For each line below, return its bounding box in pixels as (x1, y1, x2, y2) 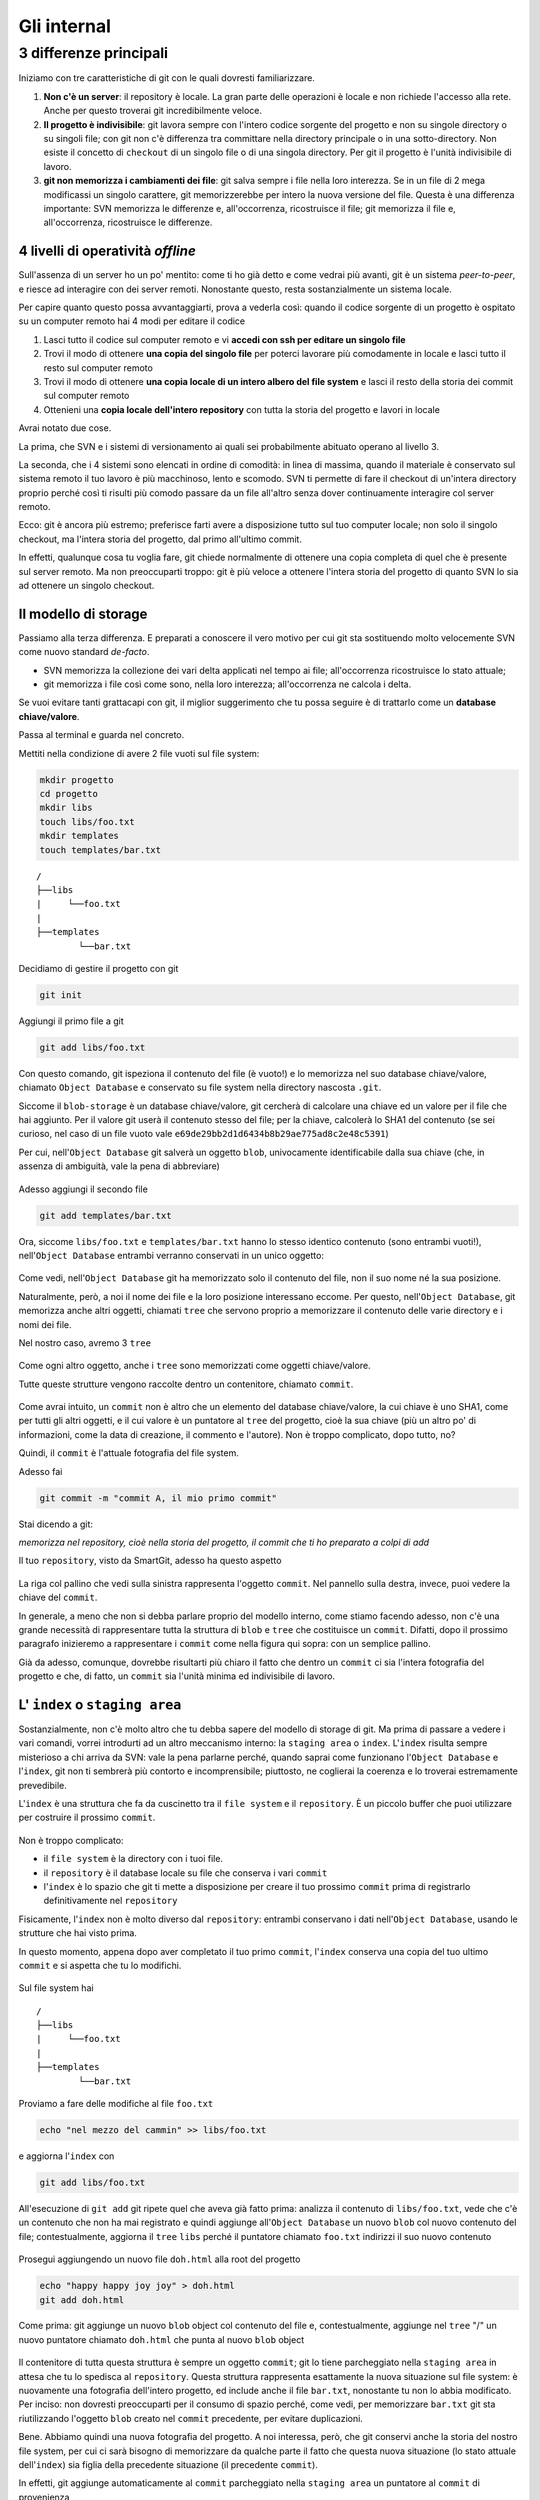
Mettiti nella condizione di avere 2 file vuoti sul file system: (18, 747, 260, 759)
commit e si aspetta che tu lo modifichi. (18, 1959, 182, 1971)
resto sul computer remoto (43, 361, 154, 374)
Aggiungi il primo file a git (18, 1015, 124, 1027)
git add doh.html (39, 2294, 125, 2305)
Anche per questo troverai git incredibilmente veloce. (43, 105, 263, 117)
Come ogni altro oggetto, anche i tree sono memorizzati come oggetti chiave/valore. (18, 1360, 371, 1372)
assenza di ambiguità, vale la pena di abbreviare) (18, 1160, 220, 1172)
